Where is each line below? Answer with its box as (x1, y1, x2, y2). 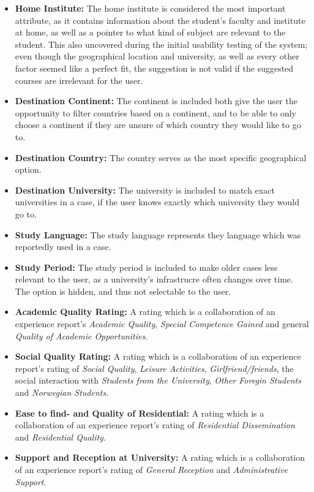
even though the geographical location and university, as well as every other (15, 50, 299, 62)
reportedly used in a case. (15, 240, 111, 253)
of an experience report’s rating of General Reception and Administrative (15, 463, 288, 475)
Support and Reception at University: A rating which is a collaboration (15, 451, 305, 464)
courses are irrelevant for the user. (15, 74, 143, 86)
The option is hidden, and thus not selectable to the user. (15, 284, 231, 297)
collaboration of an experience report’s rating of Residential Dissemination (15, 418, 295, 431)
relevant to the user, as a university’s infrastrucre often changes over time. (15, 273, 293, 286)
